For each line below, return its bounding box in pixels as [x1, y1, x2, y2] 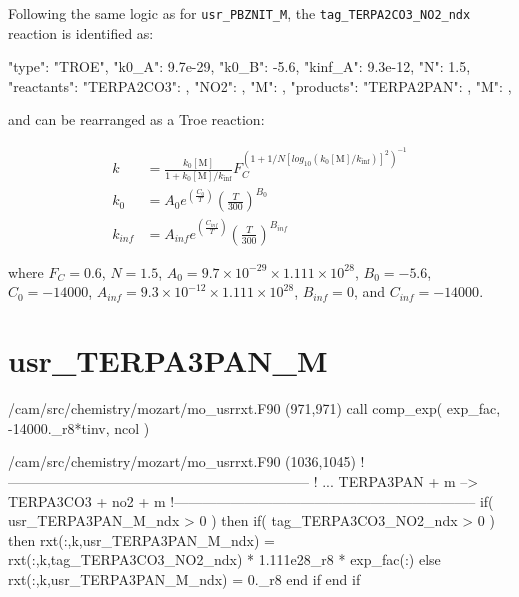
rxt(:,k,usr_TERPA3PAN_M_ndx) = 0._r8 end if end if [8, 568, 361, 589]
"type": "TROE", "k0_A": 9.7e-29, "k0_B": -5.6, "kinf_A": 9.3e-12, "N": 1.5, [8, 56, 471, 77]
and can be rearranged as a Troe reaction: [8, 109, 265, 130]
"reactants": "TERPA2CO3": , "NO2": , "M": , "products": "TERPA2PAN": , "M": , [8, 75, 512, 96]
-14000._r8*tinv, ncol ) [8, 417, 150, 438]
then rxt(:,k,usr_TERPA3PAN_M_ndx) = [8, 529, 276, 550]
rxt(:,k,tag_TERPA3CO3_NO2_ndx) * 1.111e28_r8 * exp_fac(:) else [8, 549, 441, 570]
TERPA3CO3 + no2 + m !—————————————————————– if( [8, 490, 494, 511]
